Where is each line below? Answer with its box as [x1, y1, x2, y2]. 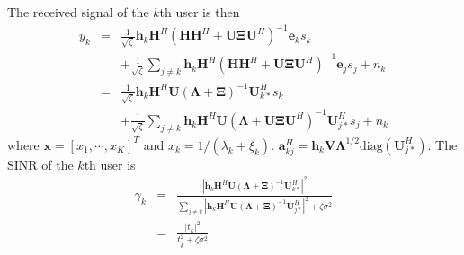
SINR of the [7, 154, 74, 173]
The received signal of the [7, 3, 149, 21]
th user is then [159, 3, 240, 21]
